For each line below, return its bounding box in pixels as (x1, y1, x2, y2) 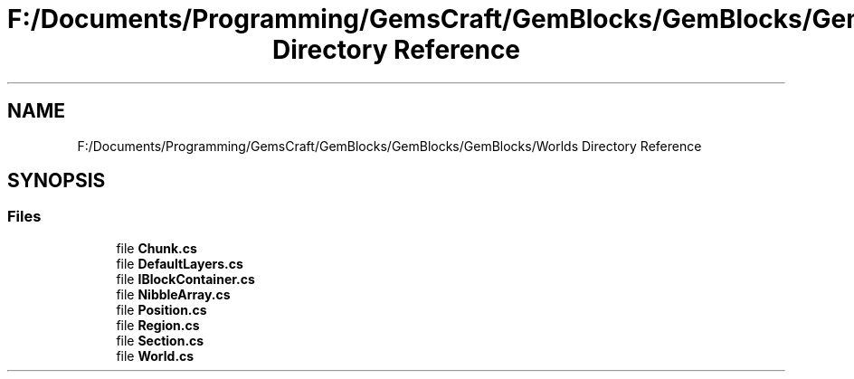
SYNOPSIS (7, 169, 106, 193)
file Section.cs (116, 332, 204, 348)
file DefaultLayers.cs (116, 255, 243, 271)
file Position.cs (116, 301, 207, 317)
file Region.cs (116, 317, 200, 333)
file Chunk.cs (116, 240, 197, 256)
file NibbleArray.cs (116, 286, 231, 302)
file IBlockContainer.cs (116, 270, 255, 287)
